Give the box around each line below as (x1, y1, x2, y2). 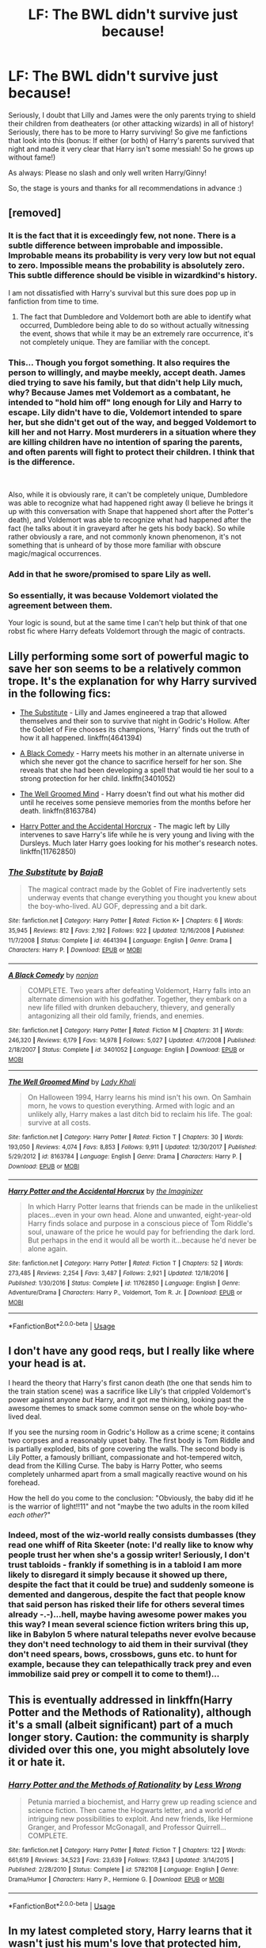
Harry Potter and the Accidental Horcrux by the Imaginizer (8, 1186, 203, 1196)
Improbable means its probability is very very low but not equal (8, 250, 256, 261)
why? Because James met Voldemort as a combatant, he (8, 387, 231, 398)
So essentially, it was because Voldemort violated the (8, 589, 219, 601)
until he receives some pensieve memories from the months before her (19, 797, 252, 807)
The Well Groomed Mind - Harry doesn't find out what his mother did (19, 789, 245, 798)
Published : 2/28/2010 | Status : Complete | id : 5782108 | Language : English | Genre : (8, 1865, 239, 1874)
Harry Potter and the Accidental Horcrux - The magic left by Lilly (19, 821, 230, 831)
